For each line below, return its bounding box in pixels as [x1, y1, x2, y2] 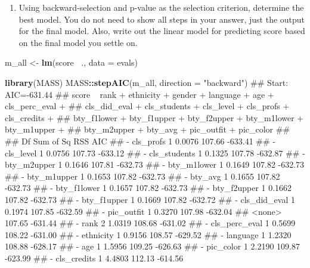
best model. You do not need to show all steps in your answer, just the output [18, 13, 305, 25]
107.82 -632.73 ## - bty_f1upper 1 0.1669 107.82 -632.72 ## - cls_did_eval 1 [5, 193, 295, 205]
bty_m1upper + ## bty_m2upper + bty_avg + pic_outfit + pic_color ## [5, 123, 290, 135]
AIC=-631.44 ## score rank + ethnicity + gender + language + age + [5, 88, 274, 100]
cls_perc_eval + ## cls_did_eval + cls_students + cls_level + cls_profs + [5, 100, 290, 112]
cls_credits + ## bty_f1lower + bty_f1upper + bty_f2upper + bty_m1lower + [5, 111, 304, 124]
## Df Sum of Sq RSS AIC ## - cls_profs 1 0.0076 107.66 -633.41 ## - [5, 134, 275, 147]
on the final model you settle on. [18, 36, 138, 48]
